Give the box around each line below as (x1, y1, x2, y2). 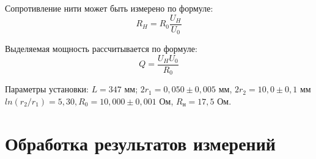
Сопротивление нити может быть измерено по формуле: (5, 2, 213, 14)
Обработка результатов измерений (5, 130, 276, 155)
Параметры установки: (5, 83, 89, 95)
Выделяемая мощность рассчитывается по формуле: (5, 42, 197, 55)
